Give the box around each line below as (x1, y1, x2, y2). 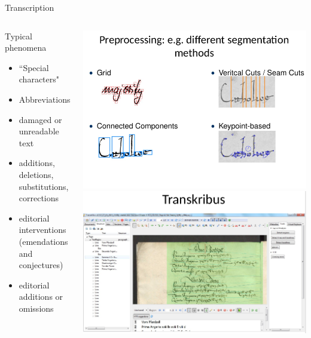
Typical (5, 29, 32, 42)
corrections (19, 192, 59, 204)
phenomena (5, 41, 47, 54)
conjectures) (19, 259, 63, 271)
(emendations (19, 235, 68, 247)
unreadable (19, 125, 59, 137)
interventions (19, 223, 66, 236)
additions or (19, 290, 63, 303)
